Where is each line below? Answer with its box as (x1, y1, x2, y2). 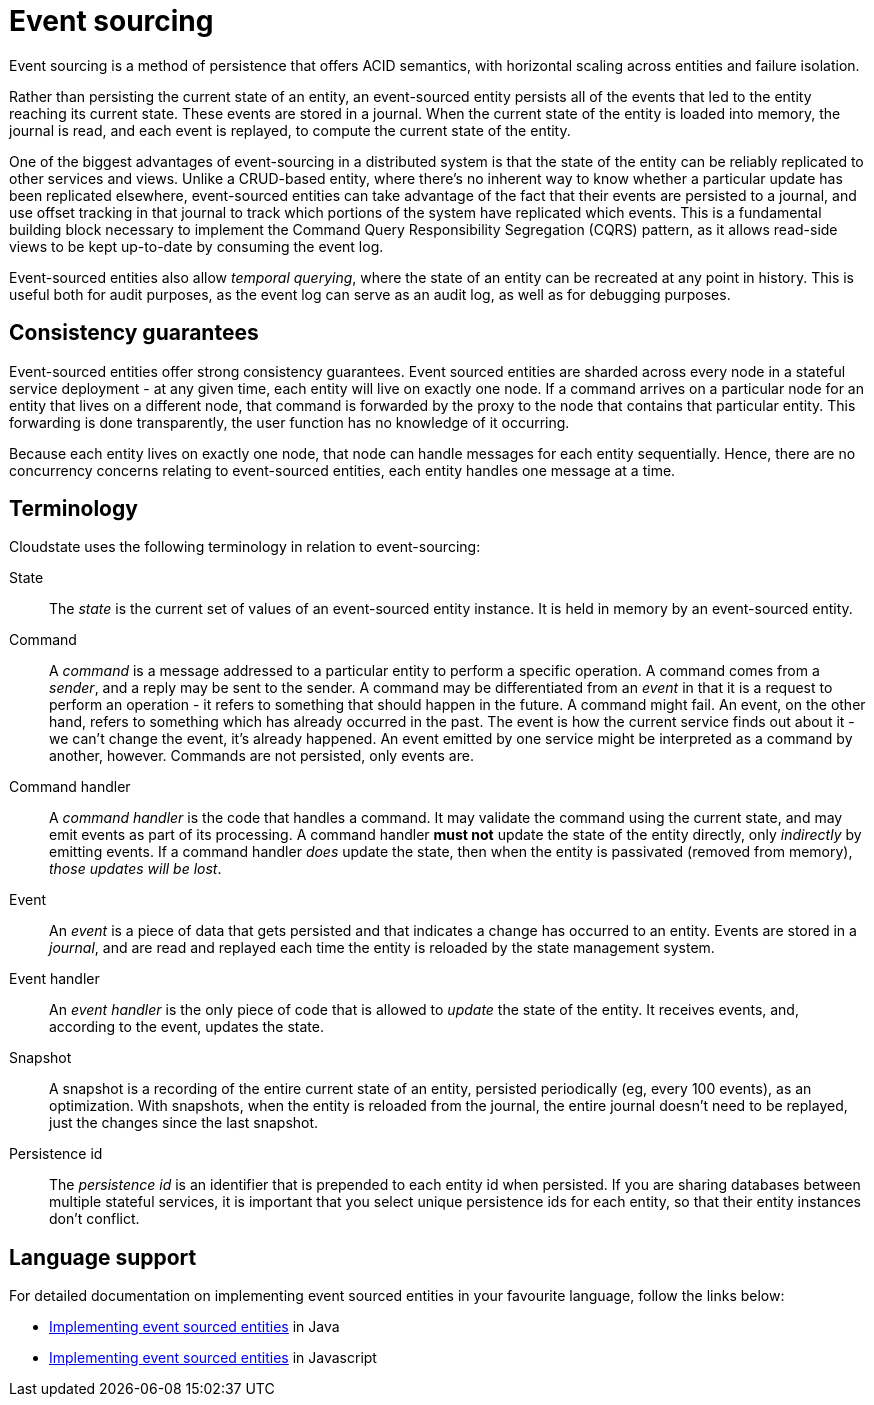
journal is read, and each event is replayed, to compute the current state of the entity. (9, 121, 571, 139)
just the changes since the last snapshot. (49, 1114, 319, 1132)
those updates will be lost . (49, 860, 222, 878)
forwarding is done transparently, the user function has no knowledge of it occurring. (9, 413, 570, 431)
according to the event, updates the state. (49, 1018, 324, 1036)
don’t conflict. (49, 1210, 140, 1228)
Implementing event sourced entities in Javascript (49, 1349, 377, 1367)
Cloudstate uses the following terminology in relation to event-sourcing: (9, 538, 481, 556)
